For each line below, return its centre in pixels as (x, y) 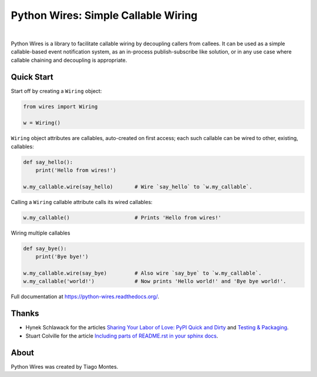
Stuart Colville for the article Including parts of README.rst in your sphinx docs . (122, 336)
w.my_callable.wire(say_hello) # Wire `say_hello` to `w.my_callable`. (138, 186)
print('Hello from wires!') (76, 170)
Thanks (25, 314)
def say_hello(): (48, 162)
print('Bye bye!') (62, 257)
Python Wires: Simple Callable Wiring (104, 15)
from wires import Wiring (60, 106)
